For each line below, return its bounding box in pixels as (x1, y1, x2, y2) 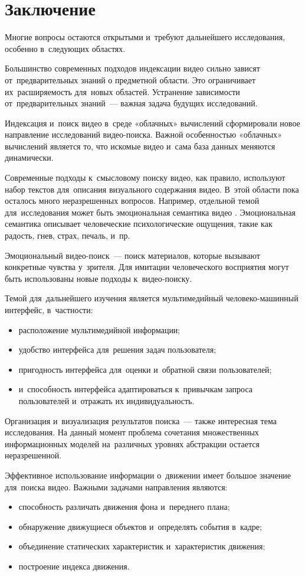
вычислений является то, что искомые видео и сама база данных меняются (5, 139, 276, 152)
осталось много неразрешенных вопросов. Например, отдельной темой (5, 194, 260, 207)
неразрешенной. (5, 449, 62, 461)
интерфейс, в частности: (5, 304, 93, 315)
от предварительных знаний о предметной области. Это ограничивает (5, 73, 256, 86)
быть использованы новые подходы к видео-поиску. (5, 272, 192, 284)
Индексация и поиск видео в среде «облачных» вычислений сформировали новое (5, 116, 300, 129)
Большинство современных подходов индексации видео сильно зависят (5, 62, 260, 74)
